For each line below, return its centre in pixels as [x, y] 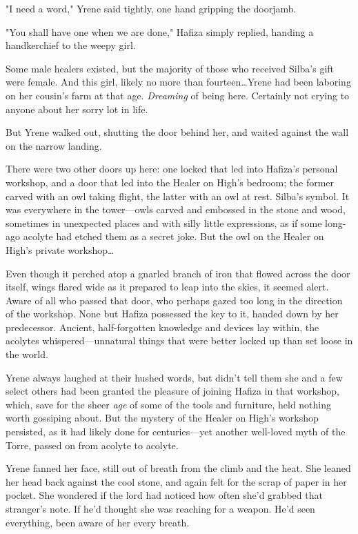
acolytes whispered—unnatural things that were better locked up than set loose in [179, 340]
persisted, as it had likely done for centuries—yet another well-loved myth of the [176, 432]
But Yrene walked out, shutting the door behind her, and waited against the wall [177, 132]
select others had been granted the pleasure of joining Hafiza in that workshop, [172, 391]
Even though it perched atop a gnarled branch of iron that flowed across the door [178, 273]
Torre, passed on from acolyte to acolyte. [92, 445]
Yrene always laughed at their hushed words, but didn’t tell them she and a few [174, 377]
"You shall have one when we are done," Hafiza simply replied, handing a [160, 31]
